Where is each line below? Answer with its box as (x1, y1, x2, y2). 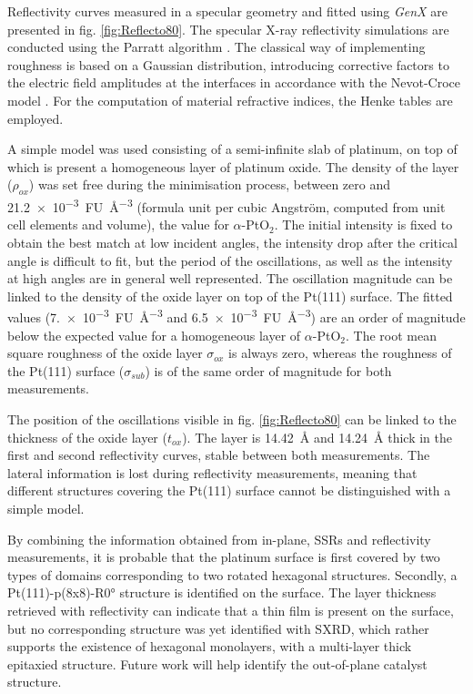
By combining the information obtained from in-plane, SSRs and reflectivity (7, 529, 431, 548)
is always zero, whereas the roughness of (228, 343, 452, 362)
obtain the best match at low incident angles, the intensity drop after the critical (7, 232, 458, 251)
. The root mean (346, 325, 437, 344)
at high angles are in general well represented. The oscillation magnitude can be (7, 269, 453, 288)
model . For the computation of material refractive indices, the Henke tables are (7, 90, 453, 109)
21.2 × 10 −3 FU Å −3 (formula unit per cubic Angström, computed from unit (7, 195, 446, 216)
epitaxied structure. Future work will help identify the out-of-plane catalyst (7, 654, 428, 673)
